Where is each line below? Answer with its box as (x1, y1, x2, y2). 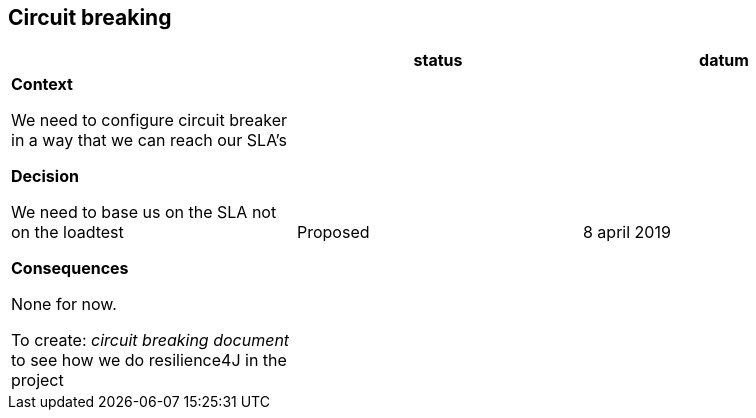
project (11, 370, 64, 391)
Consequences (11, 258, 129, 279)
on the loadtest (11, 222, 124, 243)
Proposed (296, 222, 370, 243)
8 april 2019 (582, 222, 671, 243)
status (413, 50, 463, 71)
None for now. (11, 294, 117, 315)
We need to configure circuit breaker (11, 110, 287, 131)
